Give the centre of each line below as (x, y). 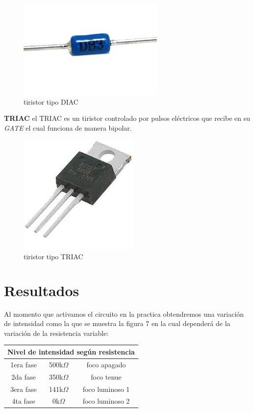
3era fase (24, 389)
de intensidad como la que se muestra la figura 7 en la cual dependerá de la (117, 323)
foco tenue (106, 376)
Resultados (42, 290)
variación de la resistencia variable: (56, 333)
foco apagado (106, 364)
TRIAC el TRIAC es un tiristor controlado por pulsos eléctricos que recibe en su (127, 118)
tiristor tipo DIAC (51, 101)
